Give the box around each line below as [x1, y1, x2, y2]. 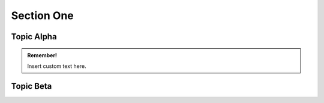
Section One [11, 9, 74, 22]
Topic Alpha [11, 32, 57, 42]
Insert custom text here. [27, 63, 86, 70]
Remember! [27, 51, 57, 59]
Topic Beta [11, 81, 52, 91]
